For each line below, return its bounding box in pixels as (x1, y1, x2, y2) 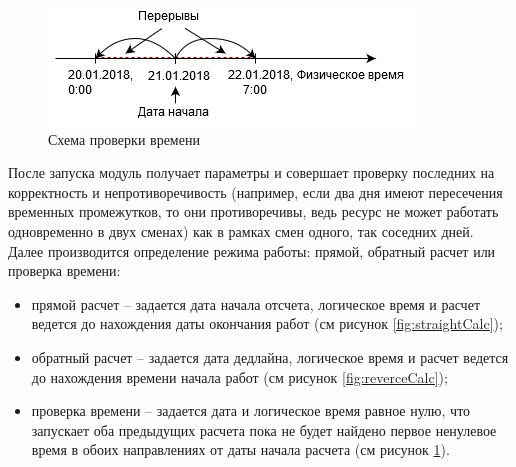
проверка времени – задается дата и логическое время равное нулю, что (31, 400, 471, 421)
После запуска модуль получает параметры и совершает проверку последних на (8, 162, 495, 183)
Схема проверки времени (48, 128, 200, 149)
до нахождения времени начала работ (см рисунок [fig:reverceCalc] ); (31, 366, 448, 387)
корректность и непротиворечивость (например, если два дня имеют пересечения (8, 181, 503, 202)
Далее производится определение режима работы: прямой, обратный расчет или (8, 240, 496, 261)
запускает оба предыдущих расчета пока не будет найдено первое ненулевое (31, 419, 497, 440)
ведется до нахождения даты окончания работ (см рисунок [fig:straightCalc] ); (31, 313, 503, 334)
